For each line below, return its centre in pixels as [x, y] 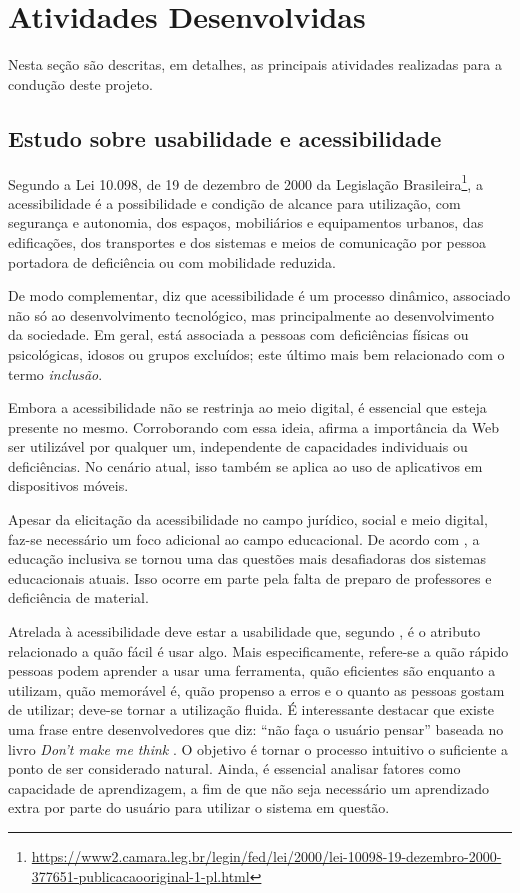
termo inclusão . [55, 373]
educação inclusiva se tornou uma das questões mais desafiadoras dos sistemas [247, 558]
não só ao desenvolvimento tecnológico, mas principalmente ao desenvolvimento [251, 314]
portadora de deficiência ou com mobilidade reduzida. [172, 261]
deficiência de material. [78, 597]
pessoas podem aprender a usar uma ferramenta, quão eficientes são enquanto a [252, 670]
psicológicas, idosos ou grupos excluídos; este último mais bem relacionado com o [256, 353]
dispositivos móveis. [68, 485]
